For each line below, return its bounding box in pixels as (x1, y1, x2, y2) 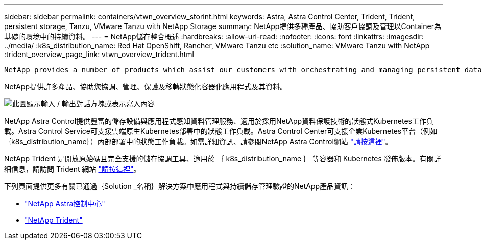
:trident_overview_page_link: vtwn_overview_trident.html (4, 50, 194, 59)
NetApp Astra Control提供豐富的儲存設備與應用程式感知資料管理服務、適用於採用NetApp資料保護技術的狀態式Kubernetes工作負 (4, 117, 433, 125)
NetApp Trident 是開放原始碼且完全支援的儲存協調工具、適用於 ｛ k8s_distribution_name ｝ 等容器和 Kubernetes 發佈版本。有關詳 (4, 154, 441, 163)
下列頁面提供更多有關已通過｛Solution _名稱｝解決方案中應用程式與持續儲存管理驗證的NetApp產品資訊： (4, 182, 356, 191)
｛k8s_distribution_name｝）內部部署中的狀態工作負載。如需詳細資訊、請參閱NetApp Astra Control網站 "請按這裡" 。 (4, 137, 393, 146)
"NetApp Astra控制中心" (25, 199, 105, 208)
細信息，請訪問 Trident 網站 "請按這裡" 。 (4, 165, 141, 173)
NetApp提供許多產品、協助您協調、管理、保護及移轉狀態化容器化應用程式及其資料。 (4, 82, 287, 91)
